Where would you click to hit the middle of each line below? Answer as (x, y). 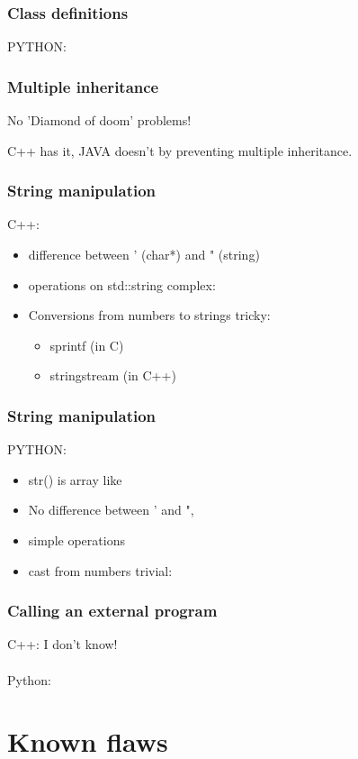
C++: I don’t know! (63, 644)
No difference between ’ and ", (111, 510)
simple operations (76, 540)
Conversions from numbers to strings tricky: (149, 315)
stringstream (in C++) (113, 375)
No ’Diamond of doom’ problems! (99, 120)
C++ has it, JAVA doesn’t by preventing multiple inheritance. (180, 150)
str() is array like (75, 479)
